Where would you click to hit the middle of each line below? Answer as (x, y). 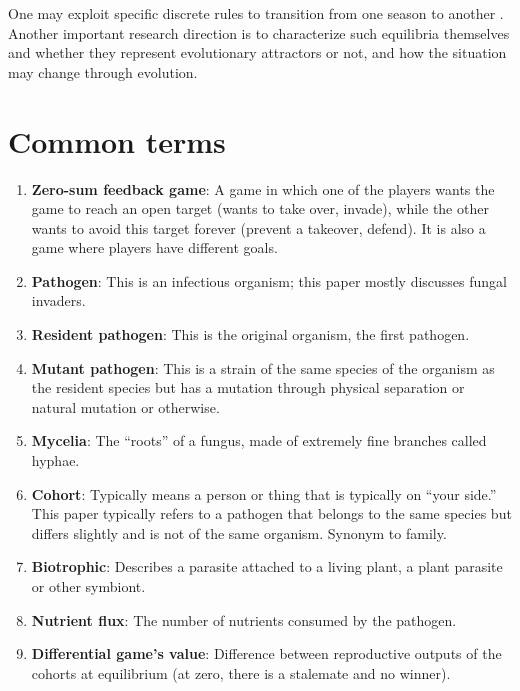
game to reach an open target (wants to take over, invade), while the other (260, 208)
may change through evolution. (103, 71)
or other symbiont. (88, 586)
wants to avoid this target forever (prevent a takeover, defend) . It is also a (258, 227)
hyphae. (55, 460)
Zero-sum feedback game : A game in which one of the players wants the (263, 188)
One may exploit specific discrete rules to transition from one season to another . (256, 13)
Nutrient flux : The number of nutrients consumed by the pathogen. (244, 619)
